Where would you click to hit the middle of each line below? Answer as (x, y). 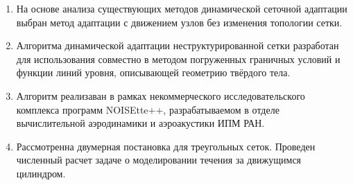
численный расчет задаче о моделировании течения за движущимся (159, 160)
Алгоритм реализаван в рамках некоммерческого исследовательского (161, 95)
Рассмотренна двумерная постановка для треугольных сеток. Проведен (166, 146)
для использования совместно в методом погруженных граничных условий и (178, 59)
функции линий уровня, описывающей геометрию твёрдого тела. (153, 72)
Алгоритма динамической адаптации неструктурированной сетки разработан (178, 45)
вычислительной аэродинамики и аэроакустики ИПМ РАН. (140, 123)
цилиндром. (41, 173)
